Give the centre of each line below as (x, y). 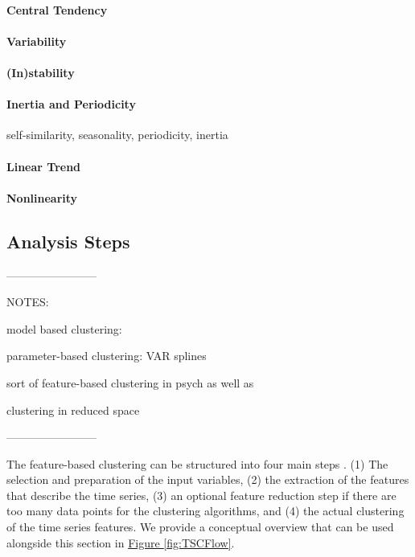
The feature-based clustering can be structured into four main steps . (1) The (197, 463)
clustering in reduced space (73, 410)
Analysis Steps (68, 241)
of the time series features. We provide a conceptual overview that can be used (200, 527)
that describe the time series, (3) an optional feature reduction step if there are (201, 495)
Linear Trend (44, 166)
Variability (37, 41)
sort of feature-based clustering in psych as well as (130, 382)
